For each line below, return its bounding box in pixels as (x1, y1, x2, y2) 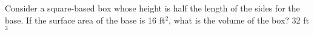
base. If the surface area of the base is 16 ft (5, 13, 165, 26)
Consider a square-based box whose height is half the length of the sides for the (5, 2, 300, 14)
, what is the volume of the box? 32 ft (169, 13, 309, 26)
